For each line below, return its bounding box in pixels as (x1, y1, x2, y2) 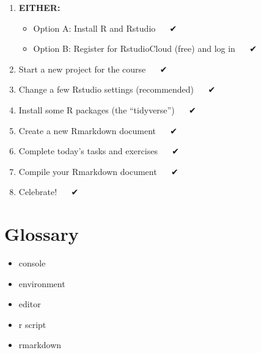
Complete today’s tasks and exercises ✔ (18, 144, 179, 157)
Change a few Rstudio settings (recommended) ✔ (18, 83, 216, 96)
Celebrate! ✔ (18, 185, 79, 198)
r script (18, 318, 46, 330)
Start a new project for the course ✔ (18, 62, 167, 75)
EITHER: (18, 1, 61, 13)
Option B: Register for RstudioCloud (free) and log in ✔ (33, 42, 257, 55)
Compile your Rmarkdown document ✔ (18, 165, 178, 177)
